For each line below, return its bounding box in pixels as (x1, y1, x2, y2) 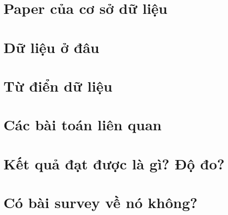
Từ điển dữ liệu (3, 75, 113, 96)
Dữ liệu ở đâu (3, 37, 99, 57)
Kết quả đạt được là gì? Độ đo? (3, 153, 225, 173)
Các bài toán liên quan (3, 114, 162, 135)
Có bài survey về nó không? (3, 192, 198, 213)
